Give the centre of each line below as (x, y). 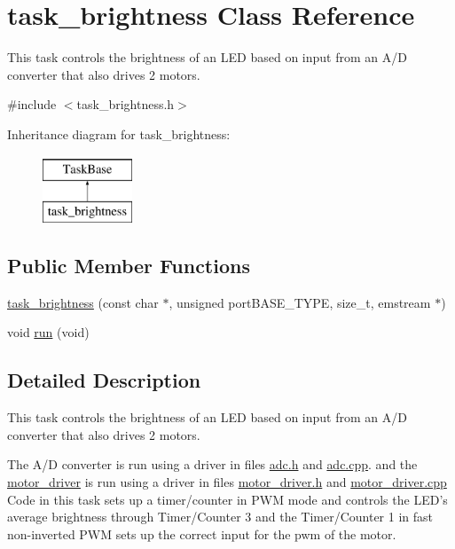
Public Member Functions (129, 266)
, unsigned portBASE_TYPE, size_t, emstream (300, 302)
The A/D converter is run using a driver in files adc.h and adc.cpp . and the (212, 464)
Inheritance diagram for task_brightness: (119, 133)
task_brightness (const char (83, 302)
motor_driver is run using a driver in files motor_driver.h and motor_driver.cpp (227, 482)
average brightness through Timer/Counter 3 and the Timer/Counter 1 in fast (220, 517)
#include (32, 104)
